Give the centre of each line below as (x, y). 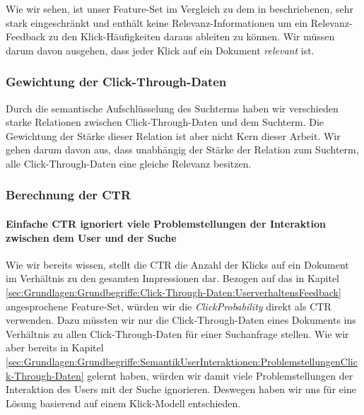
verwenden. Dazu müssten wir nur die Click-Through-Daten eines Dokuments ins (181, 320)
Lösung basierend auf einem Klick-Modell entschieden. (123, 403)
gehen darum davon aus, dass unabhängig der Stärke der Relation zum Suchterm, (182, 150)
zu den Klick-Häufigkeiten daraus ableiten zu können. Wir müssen (192, 36)
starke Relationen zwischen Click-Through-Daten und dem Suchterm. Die (165, 122)
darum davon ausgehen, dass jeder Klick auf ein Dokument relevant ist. (160, 50)
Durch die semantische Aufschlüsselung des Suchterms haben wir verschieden (172, 108)
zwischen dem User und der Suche (91, 237)
